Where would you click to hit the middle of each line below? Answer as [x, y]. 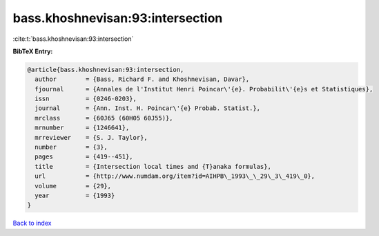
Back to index [32, 223]
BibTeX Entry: [33, 51]
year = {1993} [75, 196]
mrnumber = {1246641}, [82, 128]
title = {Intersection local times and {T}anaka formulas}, [153, 166]
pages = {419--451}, [84, 157]
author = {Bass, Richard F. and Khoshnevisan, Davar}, [142, 79]
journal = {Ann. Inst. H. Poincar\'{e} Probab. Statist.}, [148, 108]
